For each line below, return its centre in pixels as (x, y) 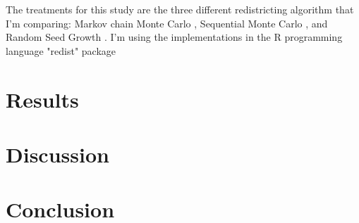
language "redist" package (61, 50)
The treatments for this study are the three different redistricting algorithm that (180, 9)
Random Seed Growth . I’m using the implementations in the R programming (174, 37)
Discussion (57, 154)
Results (42, 99)
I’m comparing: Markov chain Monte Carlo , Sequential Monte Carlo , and (167, 23)
